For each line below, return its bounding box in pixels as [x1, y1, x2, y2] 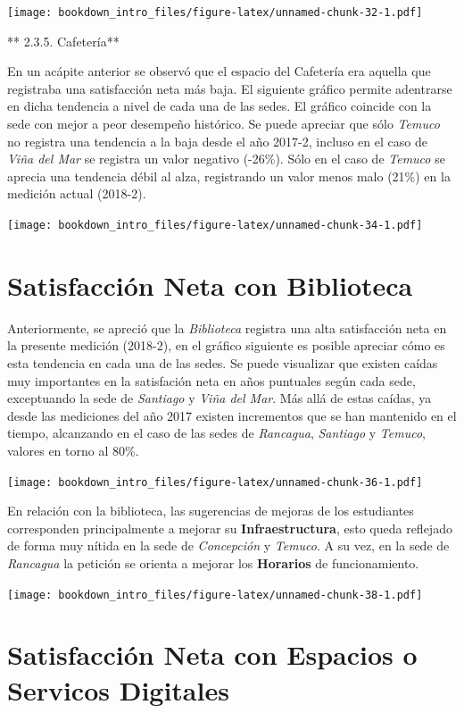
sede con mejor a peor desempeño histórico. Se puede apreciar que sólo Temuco [7, 114, 440, 133]
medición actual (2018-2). [7, 184, 146, 203]
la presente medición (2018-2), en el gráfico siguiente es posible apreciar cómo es [7, 336, 445, 355]
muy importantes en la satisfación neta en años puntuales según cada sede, [7, 371, 416, 390]
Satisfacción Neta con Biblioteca [7, 266, 413, 303]
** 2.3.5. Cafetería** [7, 31, 120, 50]
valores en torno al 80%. [7, 440, 139, 459]
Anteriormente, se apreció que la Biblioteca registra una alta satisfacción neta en [7, 318, 447, 337]
